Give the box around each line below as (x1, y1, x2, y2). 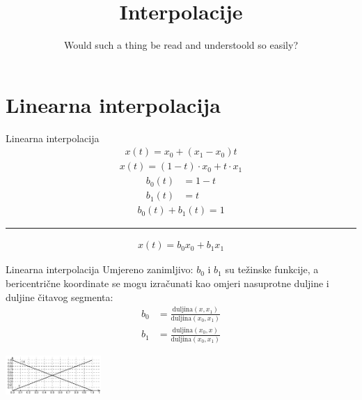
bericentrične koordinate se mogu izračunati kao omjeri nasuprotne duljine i (6, 276, 329, 291)
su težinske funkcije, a (225, 262, 319, 277)
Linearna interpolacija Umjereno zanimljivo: (6, 262, 194, 277)
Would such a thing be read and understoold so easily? (63, 38, 299, 52)
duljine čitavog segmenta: (6, 289, 113, 304)
